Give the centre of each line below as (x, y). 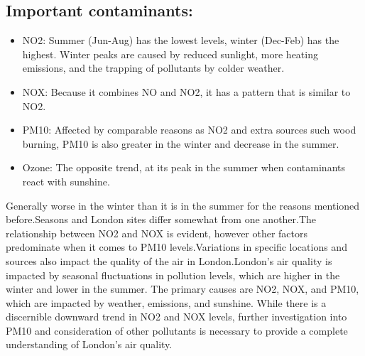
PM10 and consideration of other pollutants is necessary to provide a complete (177, 330)
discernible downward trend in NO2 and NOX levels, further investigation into (176, 317)
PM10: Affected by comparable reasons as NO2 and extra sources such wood (189, 130)
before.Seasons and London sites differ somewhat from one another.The (161, 219)
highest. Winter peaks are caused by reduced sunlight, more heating (170, 54)
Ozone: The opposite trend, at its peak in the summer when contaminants (184, 167)
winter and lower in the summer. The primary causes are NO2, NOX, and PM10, (182, 289)
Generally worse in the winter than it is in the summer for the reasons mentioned (183, 205)
